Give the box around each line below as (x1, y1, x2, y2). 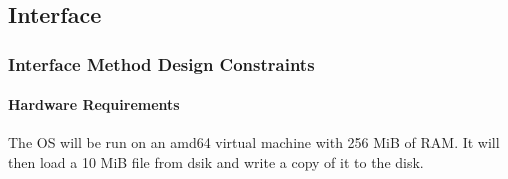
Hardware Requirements (8, 94, 180, 115)
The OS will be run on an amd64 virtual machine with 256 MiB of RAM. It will (8, 132, 500, 153)
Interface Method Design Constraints (8, 51, 315, 76)
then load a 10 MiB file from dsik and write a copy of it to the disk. (8, 152, 424, 173)
